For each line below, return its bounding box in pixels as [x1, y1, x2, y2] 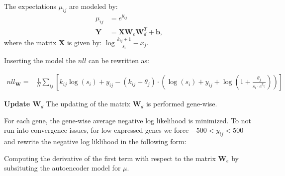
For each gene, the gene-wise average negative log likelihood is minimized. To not [4, 115, 251, 125]
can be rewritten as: [89, 55, 149, 66]
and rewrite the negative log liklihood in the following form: [4, 136, 187, 147]
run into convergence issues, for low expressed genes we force [4, 125, 189, 135]
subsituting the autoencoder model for [4, 163, 121, 173]
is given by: [67, 37, 102, 48]
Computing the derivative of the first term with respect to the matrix [4, 153, 216, 163]
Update [4, 98, 30, 109]
